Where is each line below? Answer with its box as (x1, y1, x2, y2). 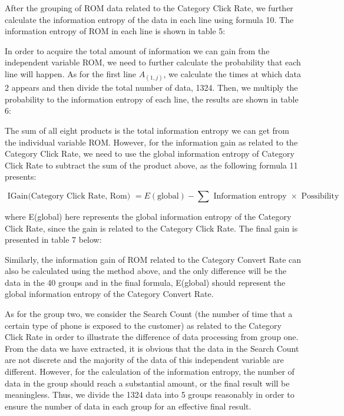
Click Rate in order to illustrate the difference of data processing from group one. (5, 331, 299, 343)
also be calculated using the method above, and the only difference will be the (5, 265, 287, 277)
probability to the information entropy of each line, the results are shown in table (5, 93, 299, 105)
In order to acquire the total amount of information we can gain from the (5, 44, 270, 57)
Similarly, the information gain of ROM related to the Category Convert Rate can (5, 253, 302, 265)
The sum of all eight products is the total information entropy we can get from (5, 124, 289, 136)
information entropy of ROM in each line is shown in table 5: (5, 25, 226, 37)
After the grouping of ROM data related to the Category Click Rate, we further (5, 2, 293, 14)
